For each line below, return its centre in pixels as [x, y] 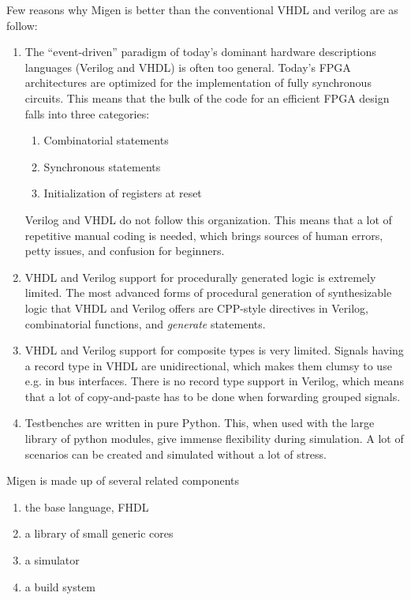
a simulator [52, 560]
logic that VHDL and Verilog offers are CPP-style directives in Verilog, [196, 307]
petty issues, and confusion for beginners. [125, 251]
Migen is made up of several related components [123, 480]
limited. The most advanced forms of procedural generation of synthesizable [208, 292]
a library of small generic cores [99, 533]
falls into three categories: [87, 113]
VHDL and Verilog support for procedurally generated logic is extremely [200, 277]
